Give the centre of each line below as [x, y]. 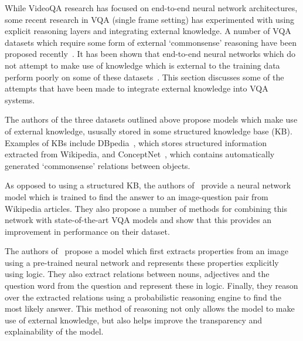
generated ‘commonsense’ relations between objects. [98, 165]
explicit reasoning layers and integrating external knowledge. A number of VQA [148, 31]
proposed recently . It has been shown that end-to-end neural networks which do [150, 54]
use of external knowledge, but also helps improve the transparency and [134, 320]
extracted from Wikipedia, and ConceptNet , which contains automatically [140, 154]
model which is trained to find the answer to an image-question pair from [137, 196]
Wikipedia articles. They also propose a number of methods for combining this [146, 208]
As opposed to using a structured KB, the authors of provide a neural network [148, 185]
